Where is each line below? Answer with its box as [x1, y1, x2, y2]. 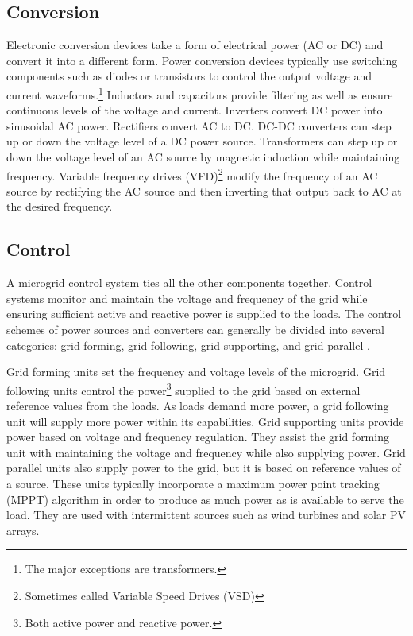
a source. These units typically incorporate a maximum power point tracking [6, 475, 380, 492]
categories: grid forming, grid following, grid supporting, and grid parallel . [6, 336, 370, 353]
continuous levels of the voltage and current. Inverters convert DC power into [6, 102, 383, 118]
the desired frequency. [6, 198, 113, 215]
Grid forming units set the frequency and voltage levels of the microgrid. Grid [6, 363, 386, 380]
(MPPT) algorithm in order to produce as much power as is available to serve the [6, 491, 404, 507]
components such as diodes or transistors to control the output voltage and [6, 68, 372, 84]
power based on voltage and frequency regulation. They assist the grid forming [6, 429, 389, 445]
